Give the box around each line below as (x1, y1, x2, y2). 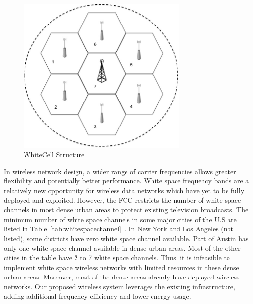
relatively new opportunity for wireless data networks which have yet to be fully (4, 185, 245, 195)
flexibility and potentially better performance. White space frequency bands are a (4, 176, 249, 186)
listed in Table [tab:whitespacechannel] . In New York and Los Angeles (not (4, 224, 234, 234)
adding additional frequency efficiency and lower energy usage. (4, 291, 191, 301)
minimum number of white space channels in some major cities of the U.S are (4, 214, 237, 224)
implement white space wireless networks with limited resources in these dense (4, 262, 239, 272)
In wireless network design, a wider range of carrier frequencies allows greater (4, 166, 236, 176)
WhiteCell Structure (24, 150, 85, 160)
